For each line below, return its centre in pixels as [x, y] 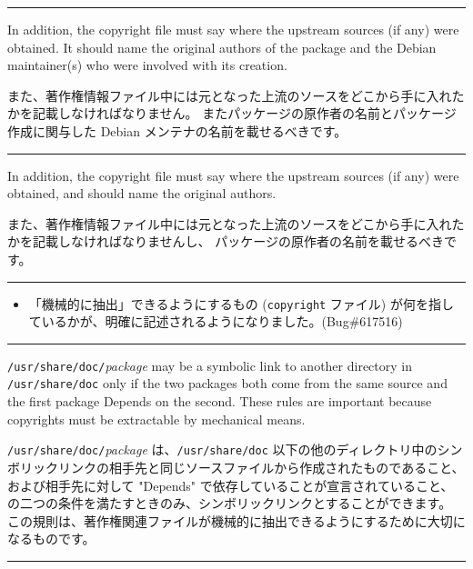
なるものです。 [51, 539]
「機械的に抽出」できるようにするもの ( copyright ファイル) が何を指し [241, 303]
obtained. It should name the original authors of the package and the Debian [222, 47]
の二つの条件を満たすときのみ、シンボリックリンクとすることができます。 [230, 503]
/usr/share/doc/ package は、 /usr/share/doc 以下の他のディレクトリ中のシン [235, 449]
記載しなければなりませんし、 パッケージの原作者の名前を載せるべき [238, 241]
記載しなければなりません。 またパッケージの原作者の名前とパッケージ [244, 113]
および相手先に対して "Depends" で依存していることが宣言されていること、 [231, 485]
